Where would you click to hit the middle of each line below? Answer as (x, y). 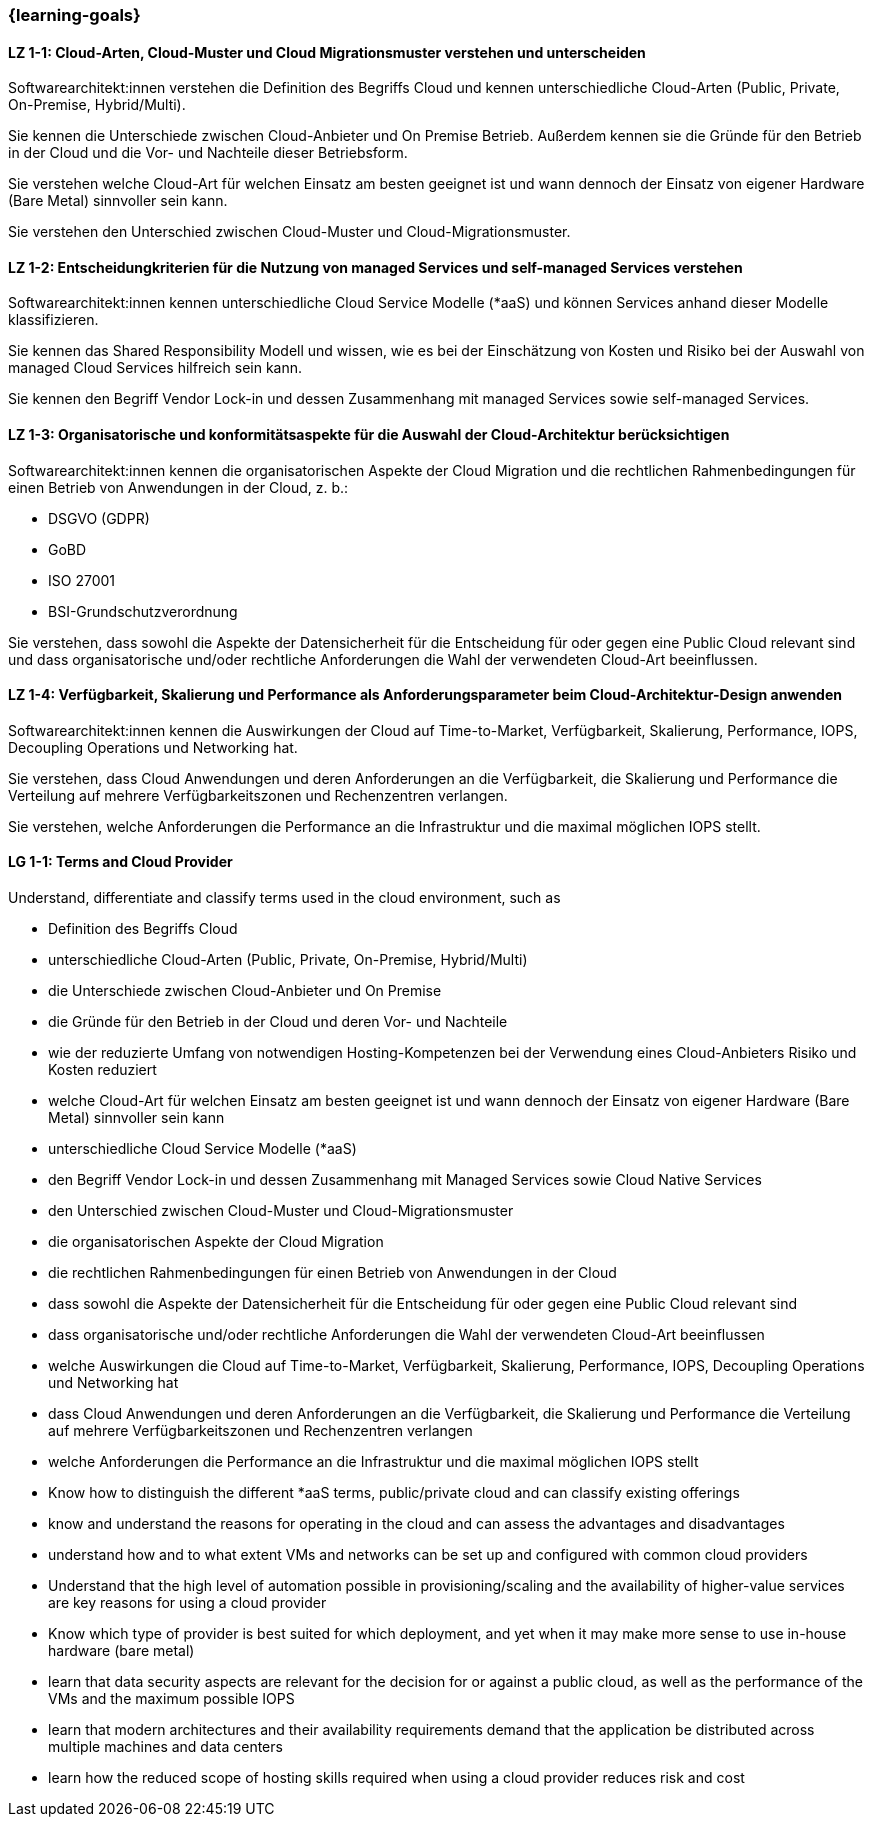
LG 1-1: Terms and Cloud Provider (120, 862)
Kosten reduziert (102, 1070)
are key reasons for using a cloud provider (187, 1603)
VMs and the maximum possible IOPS (171, 1699)
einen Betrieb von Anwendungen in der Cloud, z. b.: (178, 487)
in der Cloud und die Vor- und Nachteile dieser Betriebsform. (208, 153)
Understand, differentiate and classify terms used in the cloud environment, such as (284, 898)
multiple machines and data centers (165, 1747)
